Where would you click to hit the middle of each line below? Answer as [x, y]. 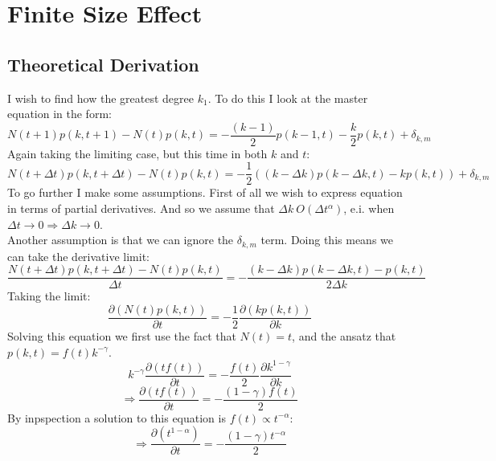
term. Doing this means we [327, 240]
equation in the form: [59, 114]
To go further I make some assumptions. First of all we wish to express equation [205, 192]
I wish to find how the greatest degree [100, 98]
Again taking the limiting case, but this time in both [137, 153]
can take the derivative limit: [78, 256]
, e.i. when [369, 208]
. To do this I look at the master [288, 98]
